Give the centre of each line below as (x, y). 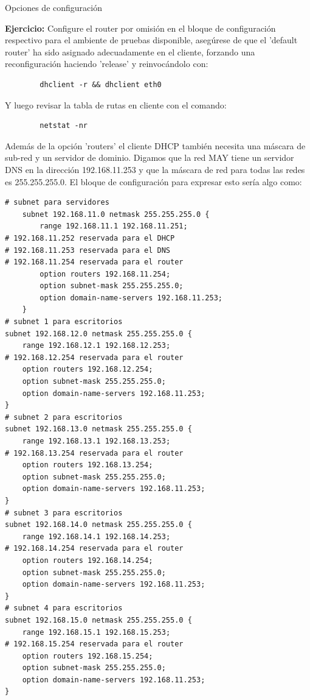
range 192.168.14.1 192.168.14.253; (96, 536)
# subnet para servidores (57, 203)
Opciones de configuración (53, 7)
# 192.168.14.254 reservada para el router (94, 549)
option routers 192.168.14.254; (88, 560)
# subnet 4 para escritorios (64, 608)
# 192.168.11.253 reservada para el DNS (88, 250)
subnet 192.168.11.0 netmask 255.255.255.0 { (116, 214)
